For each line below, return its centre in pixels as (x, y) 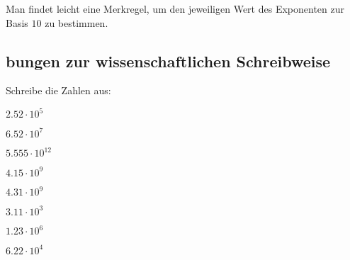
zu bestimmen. (77, 22)
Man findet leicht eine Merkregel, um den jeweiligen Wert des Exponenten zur (175, 9)
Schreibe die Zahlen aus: (58, 90)
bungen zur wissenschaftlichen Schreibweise (168, 61)
